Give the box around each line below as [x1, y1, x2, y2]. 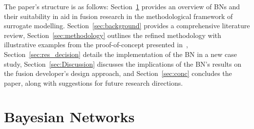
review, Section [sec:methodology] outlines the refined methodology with [4, 30, 221, 40]
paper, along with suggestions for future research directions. [4, 77, 183, 88]
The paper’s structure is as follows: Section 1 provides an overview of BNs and [4, 1, 240, 11]
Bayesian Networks [4, 106, 135, 126]
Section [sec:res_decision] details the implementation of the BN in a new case [4, 49, 237, 59]
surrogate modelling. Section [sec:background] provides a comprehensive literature [4, 20, 250, 31]
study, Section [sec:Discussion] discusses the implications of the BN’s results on [4, 58, 241, 69]
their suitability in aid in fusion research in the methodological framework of [4, 11, 233, 21]
